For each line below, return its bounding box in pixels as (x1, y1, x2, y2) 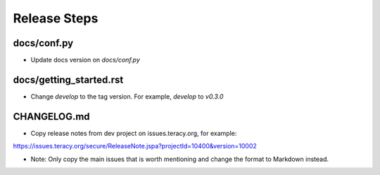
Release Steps (13, 10, 99, 26)
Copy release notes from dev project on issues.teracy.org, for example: (30, 129, 237, 137)
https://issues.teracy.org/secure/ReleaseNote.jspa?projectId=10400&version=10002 (13, 142, 257, 150)
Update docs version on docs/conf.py (30, 56, 141, 64)
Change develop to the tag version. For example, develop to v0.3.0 (30, 92, 224, 101)
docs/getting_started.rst (13, 73, 124, 85)
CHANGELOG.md (13, 111, 91, 122)
